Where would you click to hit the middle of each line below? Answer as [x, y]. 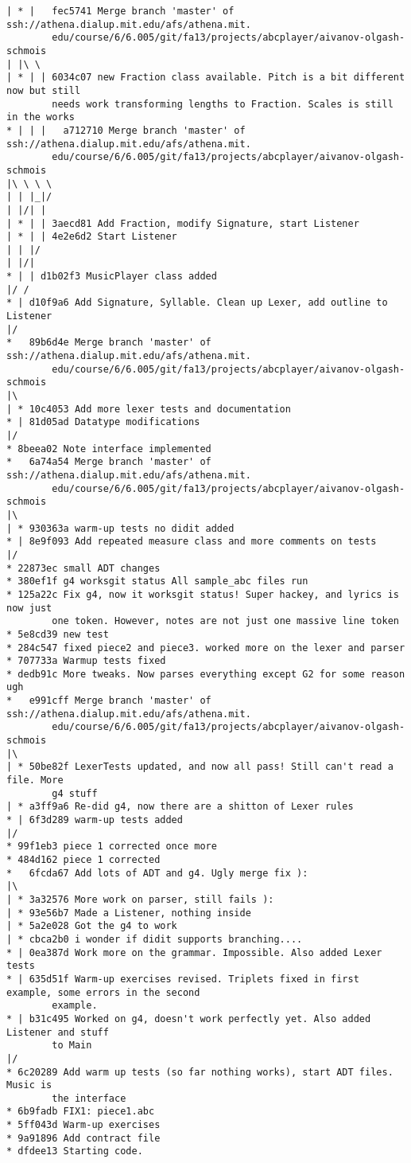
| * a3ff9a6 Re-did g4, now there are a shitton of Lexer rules [180, 807]
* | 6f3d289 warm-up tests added [95, 820]
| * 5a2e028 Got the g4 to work [92, 926]
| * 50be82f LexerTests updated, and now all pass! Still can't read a [200, 767]
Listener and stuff [58, 1032]
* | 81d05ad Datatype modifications [103, 422]
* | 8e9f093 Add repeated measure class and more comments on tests [192, 542]
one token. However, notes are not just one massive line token [225, 621]
